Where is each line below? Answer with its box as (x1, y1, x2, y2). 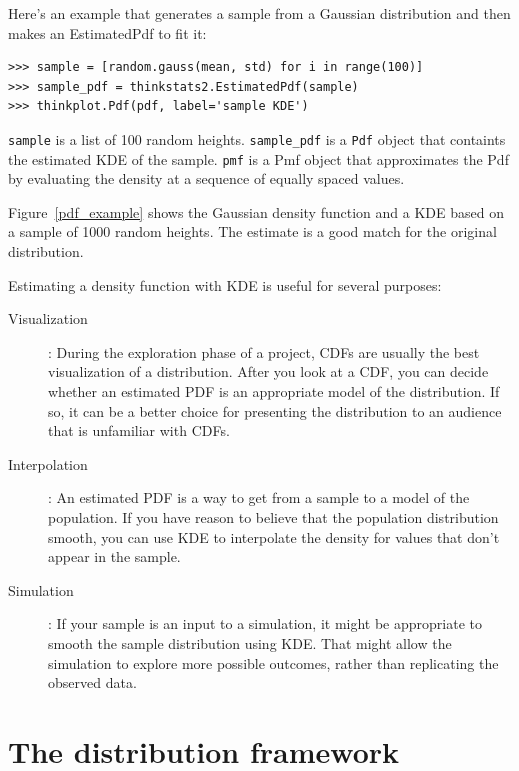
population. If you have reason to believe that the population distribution (48, 507, 499, 527)
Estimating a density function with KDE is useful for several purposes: (8, 274, 442, 295)
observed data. (48, 672, 137, 693)
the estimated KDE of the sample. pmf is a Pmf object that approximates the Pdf (8, 148, 509, 169)
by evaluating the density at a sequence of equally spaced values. (8, 168, 405, 189)
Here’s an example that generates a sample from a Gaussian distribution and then (8, 3, 511, 23)
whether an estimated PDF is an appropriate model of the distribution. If (48, 381, 500, 402)
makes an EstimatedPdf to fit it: (8, 22, 207, 43)
